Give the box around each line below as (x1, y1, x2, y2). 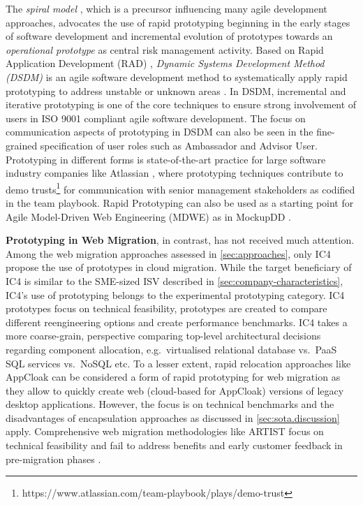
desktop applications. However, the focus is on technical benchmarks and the (6, 397, 334, 411)
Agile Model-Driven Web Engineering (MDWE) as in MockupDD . (6, 209, 291, 224)
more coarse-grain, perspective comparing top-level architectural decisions (6, 328, 321, 343)
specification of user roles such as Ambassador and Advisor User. (40, 138, 318, 152)
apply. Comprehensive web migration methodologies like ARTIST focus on (6, 424, 324, 439)
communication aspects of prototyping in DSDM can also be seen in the (6, 124, 313, 139)
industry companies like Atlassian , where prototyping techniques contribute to (6, 166, 343, 180)
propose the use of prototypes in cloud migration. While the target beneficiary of (6, 260, 352, 275)
